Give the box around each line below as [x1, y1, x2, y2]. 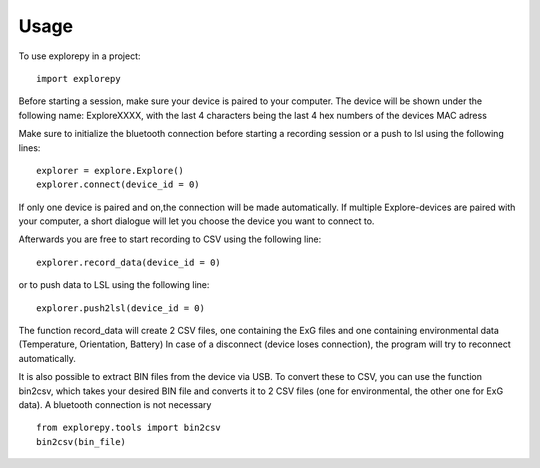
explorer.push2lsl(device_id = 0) [36, 302, 205, 314]
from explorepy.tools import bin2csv [36, 422, 222, 434]
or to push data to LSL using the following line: [18, 279, 210, 291]
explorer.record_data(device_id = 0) [36, 256, 222, 268]
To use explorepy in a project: [18, 50, 141, 62]
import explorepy [36, 73, 121, 84]
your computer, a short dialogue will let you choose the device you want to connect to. [18, 215, 375, 227]
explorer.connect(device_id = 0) [36, 179, 200, 190]
